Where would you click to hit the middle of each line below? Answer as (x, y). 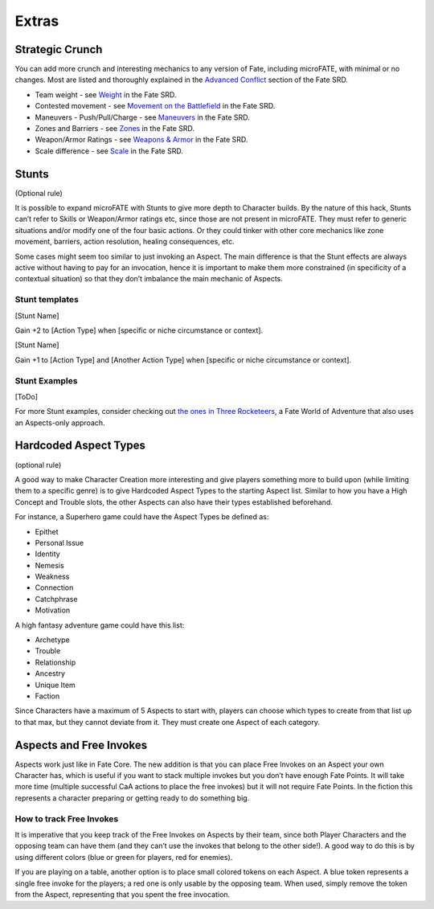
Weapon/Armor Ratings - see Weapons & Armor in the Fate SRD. (141, 140)
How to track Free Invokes (67, 818)
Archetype (52, 640)
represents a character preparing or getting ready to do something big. (132, 798)
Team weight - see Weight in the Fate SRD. (106, 94)
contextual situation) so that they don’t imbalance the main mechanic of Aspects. (149, 279)
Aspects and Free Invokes (81, 745)
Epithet (47, 531)
